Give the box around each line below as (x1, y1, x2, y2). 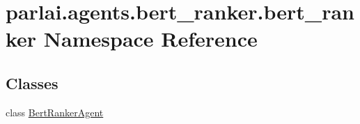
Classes (6, 72, 58, 93)
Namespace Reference (43, 24, 258, 53)
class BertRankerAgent (6, 104, 104, 119)
